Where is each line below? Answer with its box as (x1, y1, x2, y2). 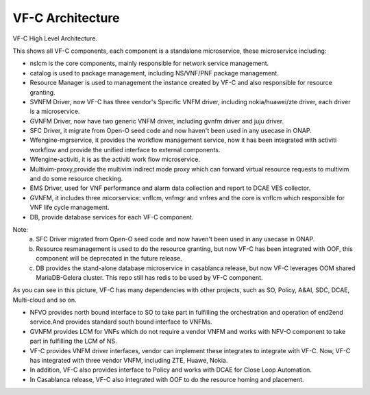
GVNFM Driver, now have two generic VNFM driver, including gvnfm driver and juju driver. (29, 117, 284, 125)
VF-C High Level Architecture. (12, 34, 98, 43)
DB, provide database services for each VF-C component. (29, 213, 194, 221)
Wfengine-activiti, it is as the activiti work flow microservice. (29, 155, 201, 164)
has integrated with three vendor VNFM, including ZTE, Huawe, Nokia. (29, 357, 228, 365)
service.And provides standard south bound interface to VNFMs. (29, 318, 212, 326)
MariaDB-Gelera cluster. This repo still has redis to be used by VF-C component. (36, 273, 263, 281)
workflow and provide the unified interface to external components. (29, 145, 221, 154)
